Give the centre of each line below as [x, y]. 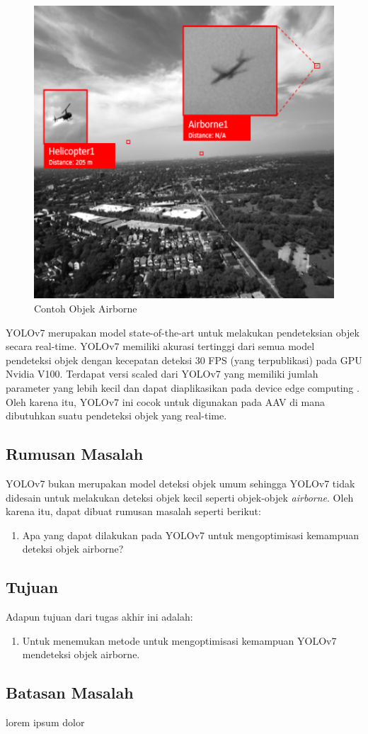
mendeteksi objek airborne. [81, 654]
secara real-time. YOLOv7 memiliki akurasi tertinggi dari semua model [160, 346]
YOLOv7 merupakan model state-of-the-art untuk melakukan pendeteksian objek [183, 332]
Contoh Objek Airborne [86, 308]
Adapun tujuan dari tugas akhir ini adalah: [99, 617]
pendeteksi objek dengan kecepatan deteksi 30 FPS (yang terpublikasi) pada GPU [184, 360]
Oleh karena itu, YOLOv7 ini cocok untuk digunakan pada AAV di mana [166, 401]
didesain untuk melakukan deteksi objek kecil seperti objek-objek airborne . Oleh [180, 497]
